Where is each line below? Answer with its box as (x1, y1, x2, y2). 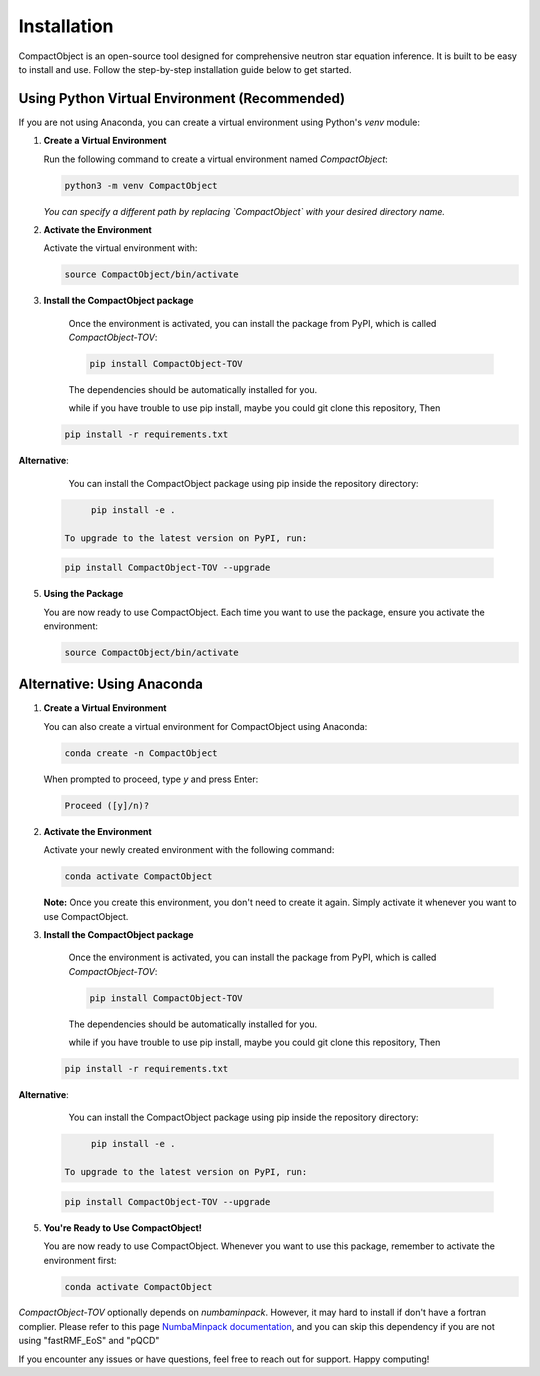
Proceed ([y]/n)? (64, 800, 150, 811)
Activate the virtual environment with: (43, 242, 198, 254)
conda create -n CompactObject (64, 747, 219, 759)
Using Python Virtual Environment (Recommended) (18, 90, 345, 107)
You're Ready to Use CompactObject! (43, 1221, 202, 1234)
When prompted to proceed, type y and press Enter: (43, 773, 259, 785)
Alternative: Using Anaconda (18, 676, 204, 693)
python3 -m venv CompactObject (64, 180, 219, 191)
